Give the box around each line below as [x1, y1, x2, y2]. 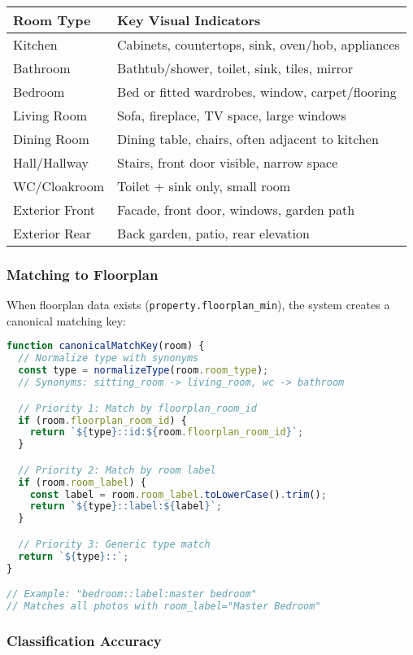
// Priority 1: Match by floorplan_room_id [18, 402, 257, 414]
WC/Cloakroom [13, 177, 105, 195]
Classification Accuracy [7, 630, 162, 650]
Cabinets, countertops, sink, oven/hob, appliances [117, 35, 400, 54]
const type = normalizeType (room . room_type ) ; [18, 365, 269, 377]
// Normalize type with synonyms [18, 352, 199, 365]
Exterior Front [13, 200, 96, 219]
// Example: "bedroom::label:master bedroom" [7, 588, 257, 600]
